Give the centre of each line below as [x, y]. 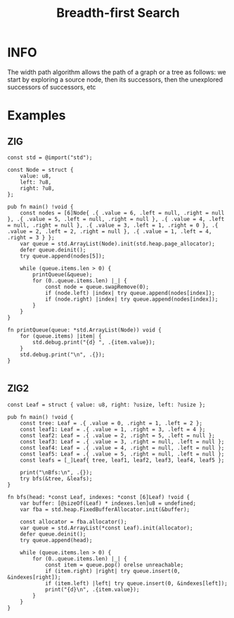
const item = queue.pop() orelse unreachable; [114, 565]
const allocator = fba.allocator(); [74, 522]
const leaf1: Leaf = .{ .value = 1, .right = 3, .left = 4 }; [113, 429]
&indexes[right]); [34, 577]
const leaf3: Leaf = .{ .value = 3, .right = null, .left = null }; [122, 441]
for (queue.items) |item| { [61, 336]
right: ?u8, [37, 188]
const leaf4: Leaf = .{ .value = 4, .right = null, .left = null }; [122, 448]
